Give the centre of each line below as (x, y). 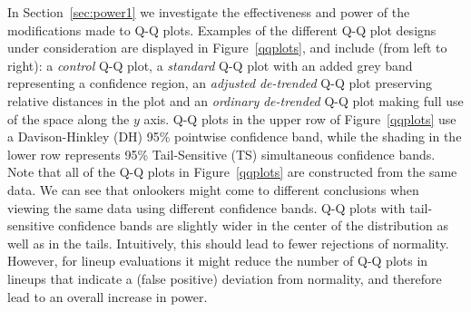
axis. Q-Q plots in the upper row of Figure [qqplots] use (300, 118)
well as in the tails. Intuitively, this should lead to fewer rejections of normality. (228, 243)
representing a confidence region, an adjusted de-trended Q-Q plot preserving (220, 83)
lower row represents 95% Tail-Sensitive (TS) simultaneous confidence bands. (221, 154)
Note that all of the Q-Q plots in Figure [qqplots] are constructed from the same (232, 172)
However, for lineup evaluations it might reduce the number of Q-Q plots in (218, 261)
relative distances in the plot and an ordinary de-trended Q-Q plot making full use (235, 100)
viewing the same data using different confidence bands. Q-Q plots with (206, 207)
